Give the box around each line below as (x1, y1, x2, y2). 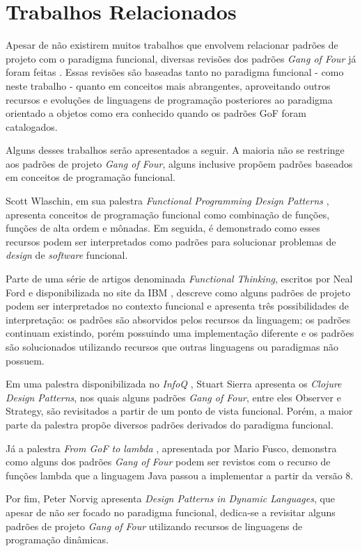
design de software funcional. (6, 248, 128, 262)
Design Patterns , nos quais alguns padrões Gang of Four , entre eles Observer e (6, 390, 341, 404)
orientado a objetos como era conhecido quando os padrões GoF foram (6, 106, 306, 120)
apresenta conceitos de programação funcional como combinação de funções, (6, 207, 330, 221)
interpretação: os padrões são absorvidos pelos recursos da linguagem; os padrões (6, 312, 351, 326)
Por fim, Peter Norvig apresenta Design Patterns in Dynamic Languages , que (6, 491, 335, 506)
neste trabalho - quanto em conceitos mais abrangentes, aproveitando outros (6, 78, 331, 93)
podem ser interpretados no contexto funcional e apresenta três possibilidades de (6, 298, 349, 313)
